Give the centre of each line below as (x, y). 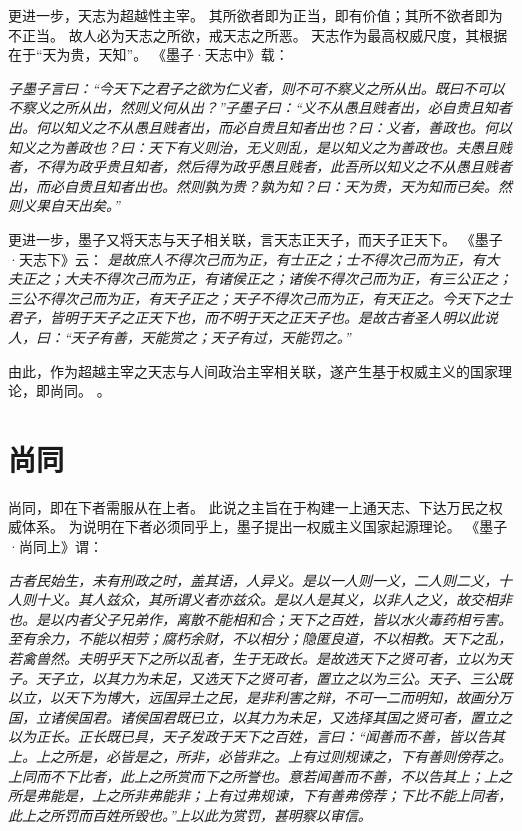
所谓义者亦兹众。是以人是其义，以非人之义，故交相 (329, 599)
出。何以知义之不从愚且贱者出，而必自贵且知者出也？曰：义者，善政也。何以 (260, 126)
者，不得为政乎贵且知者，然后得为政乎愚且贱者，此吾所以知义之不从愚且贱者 (260, 166)
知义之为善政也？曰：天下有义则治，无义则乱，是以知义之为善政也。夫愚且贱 (260, 146)
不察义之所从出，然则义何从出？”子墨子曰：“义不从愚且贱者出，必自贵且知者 (260, 107)
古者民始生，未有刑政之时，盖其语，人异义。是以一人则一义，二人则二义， (253, 579)
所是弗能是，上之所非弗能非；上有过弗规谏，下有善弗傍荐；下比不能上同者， (260, 795)
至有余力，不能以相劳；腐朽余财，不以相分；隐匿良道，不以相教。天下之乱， (260, 638)
